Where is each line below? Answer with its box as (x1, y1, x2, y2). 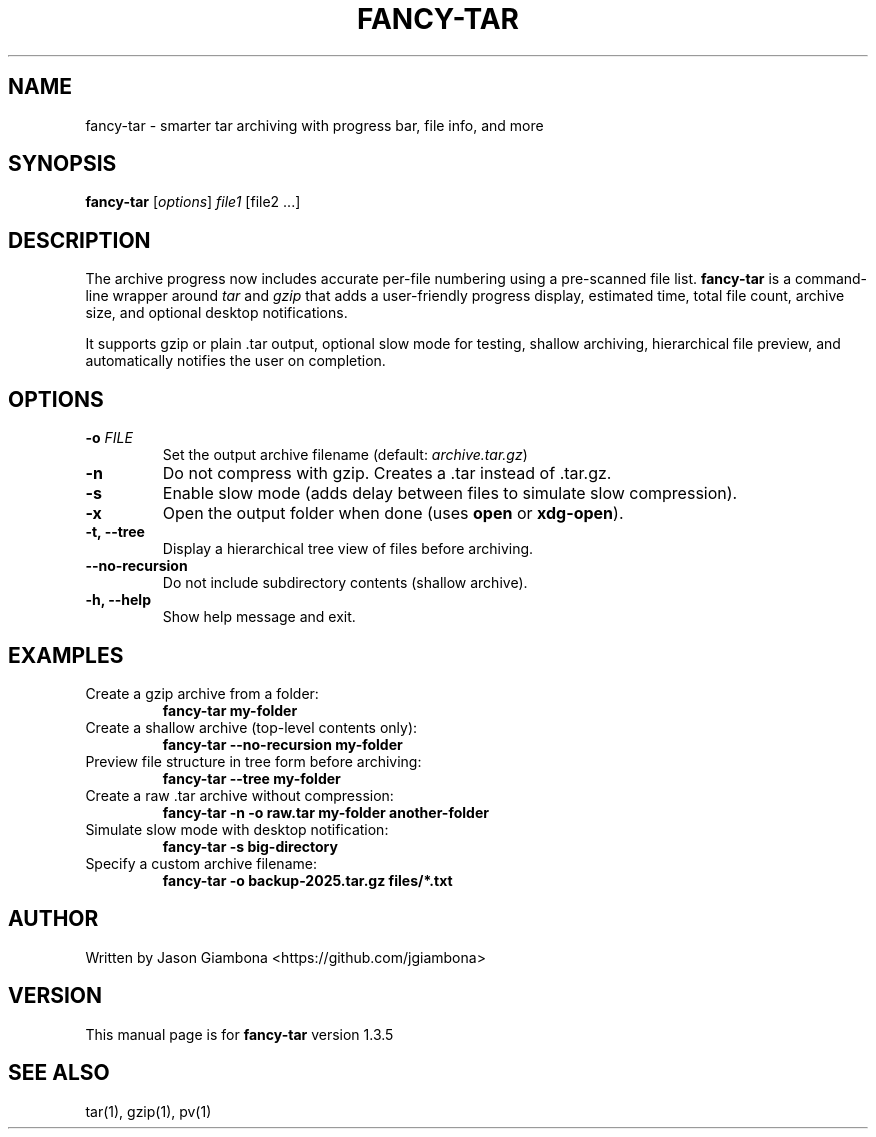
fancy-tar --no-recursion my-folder (162, 735, 403, 753)
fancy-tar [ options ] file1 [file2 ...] (85, 193, 301, 211)
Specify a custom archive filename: (85, 854, 317, 872)
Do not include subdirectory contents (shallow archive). (162, 574, 528, 592)
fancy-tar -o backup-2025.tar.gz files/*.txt (162, 871, 453, 889)
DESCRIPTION (8, 227, 151, 253)
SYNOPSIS (8, 151, 117, 177)
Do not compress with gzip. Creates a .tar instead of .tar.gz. (162, 463, 612, 484)
